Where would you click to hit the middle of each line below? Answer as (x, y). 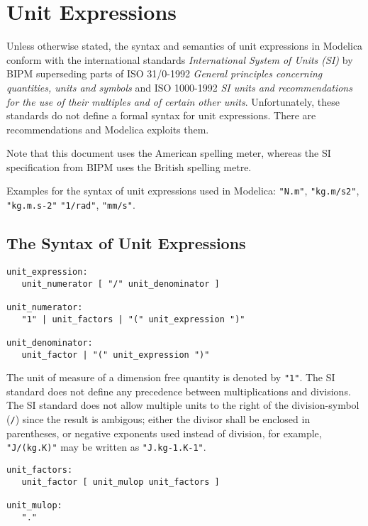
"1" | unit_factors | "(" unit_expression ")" (133, 319)
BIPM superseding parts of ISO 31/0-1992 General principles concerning (165, 73)
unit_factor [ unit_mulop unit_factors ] (121, 482)
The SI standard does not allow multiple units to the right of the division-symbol (183, 405)
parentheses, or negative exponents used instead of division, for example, (164, 433)
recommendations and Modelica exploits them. (108, 129)
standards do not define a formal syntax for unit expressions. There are (161, 115)
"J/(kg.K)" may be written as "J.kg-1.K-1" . (106, 447)
